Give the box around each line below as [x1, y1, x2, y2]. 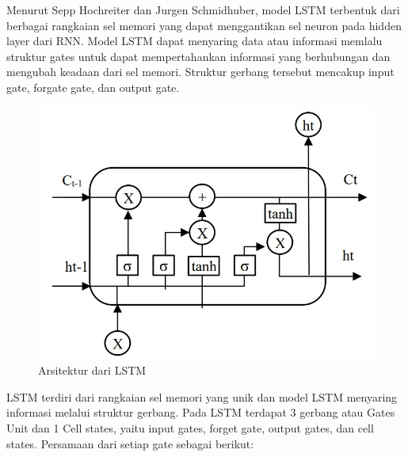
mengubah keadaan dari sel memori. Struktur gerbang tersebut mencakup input [6, 63, 395, 80]
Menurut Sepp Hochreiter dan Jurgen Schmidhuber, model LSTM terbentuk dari [6, 2, 400, 17]
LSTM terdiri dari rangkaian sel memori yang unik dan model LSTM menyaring [6, 388, 398, 405]
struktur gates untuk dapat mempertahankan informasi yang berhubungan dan [6, 48, 391, 64]
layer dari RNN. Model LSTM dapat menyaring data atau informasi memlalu [6, 32, 383, 49]
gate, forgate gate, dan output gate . [6, 78, 180, 95]
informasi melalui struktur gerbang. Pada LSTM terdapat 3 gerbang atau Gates [6, 404, 395, 421]
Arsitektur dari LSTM [38, 362, 147, 379]
